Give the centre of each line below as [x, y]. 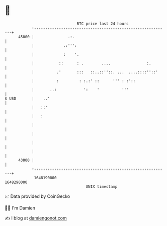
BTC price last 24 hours [103, 24]
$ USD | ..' [27, 98]
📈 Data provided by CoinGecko [37, 196]
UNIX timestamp [102, 186]
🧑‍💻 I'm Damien [20, 208]
